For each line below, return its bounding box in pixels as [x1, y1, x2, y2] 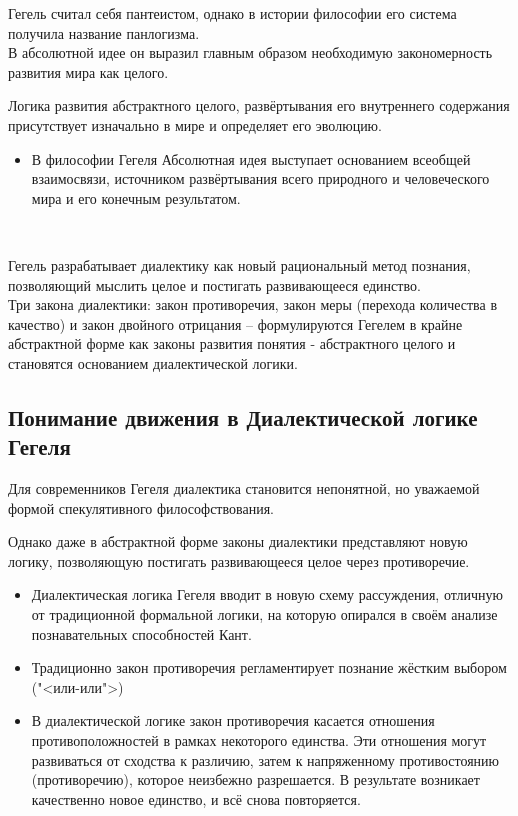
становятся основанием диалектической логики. [8, 352, 298, 373]
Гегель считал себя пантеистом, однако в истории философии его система [8, 3, 457, 23]
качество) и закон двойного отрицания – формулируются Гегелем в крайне [8, 313, 463, 334]
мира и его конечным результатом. [31, 187, 241, 208]
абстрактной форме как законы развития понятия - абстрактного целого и [8, 333, 456, 354]
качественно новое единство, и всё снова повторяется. [31, 788, 361, 809]
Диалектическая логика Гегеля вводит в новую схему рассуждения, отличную [31, 584, 503, 605]
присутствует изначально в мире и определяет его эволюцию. [8, 114, 382, 135]
